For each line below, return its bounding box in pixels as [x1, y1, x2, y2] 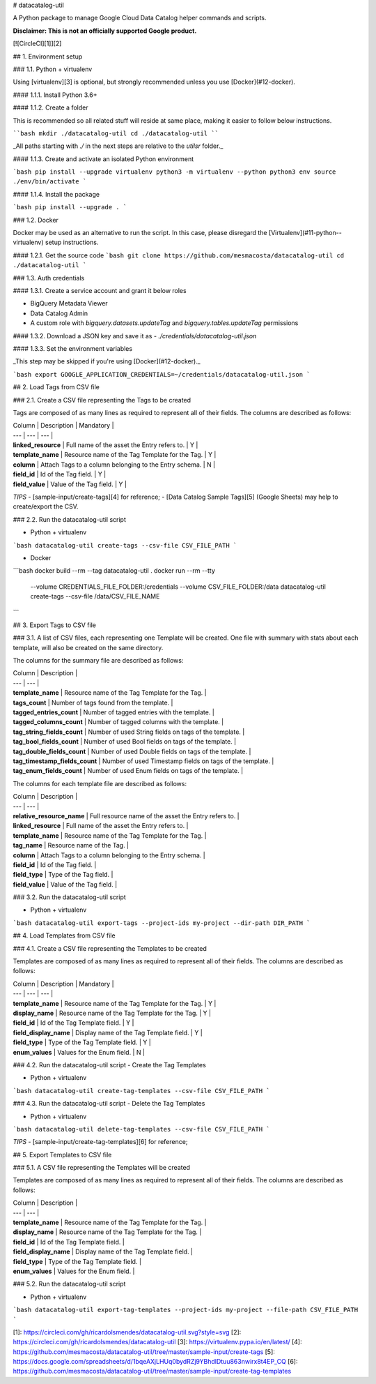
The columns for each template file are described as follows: [13, 779, 187, 788]
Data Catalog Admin [30, 309, 88, 317]
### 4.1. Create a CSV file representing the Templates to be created [13, 944, 207, 952]
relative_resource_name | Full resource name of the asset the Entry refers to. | [13, 811, 240, 820]
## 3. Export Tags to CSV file [13, 621, 97, 629]
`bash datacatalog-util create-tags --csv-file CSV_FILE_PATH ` [13, 541, 237, 549]
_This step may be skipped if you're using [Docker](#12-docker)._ [13, 357, 201, 366]
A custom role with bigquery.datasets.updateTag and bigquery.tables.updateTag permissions [30, 319, 299, 327]
